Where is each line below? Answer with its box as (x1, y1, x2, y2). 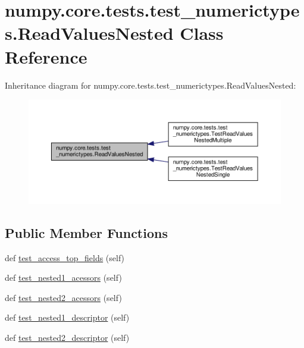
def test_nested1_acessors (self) (5, 271, 122, 284)
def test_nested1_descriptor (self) (5, 311, 130, 324)
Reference (5, 44, 87, 68)
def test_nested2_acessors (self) (5, 291, 122, 303)
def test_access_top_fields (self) (5, 251, 125, 264)
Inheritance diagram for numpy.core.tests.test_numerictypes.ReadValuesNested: (5, 79, 296, 91)
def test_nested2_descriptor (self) (5, 331, 130, 343)
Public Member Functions (5, 223, 168, 242)
